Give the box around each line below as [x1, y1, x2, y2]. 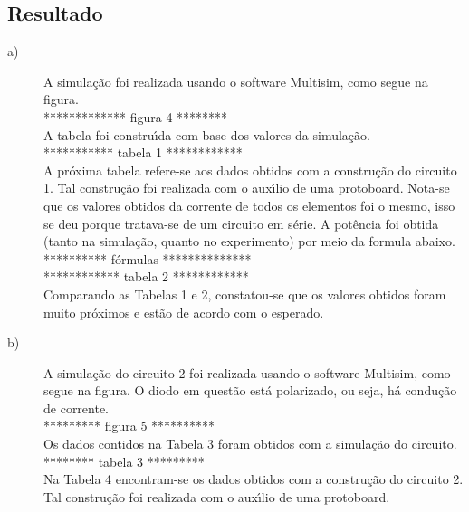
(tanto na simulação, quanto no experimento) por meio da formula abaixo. [43, 232, 455, 251]
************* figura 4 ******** [43, 107, 228, 126]
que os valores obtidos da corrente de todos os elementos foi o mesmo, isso [43, 195, 455, 214]
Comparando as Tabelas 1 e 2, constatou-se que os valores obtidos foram [43, 284, 446, 303]
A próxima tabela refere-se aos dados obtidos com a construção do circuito [43, 160, 457, 179]
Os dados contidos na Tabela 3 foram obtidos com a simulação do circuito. [43, 434, 457, 453]
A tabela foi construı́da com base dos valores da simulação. [43, 125, 370, 144]
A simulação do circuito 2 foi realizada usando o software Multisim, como [43, 363, 451, 382]
